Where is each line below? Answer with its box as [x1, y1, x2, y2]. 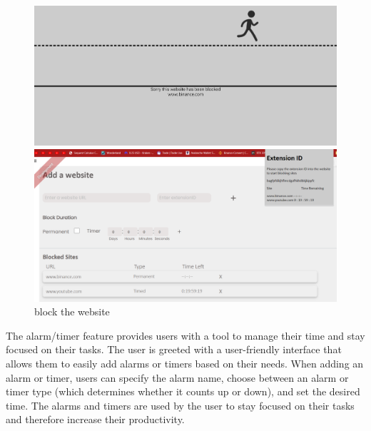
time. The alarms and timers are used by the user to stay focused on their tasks [6, 397, 355, 412]
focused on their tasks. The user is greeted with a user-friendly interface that [6, 342, 342, 357]
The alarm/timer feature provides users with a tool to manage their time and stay [6, 328, 365, 343]
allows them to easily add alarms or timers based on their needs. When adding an [6, 356, 364, 371]
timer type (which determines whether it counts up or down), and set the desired [6, 384, 360, 399]
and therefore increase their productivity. [6, 412, 185, 427]
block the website [34, 304, 110, 319]
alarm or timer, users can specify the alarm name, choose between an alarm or [6, 370, 349, 385]
